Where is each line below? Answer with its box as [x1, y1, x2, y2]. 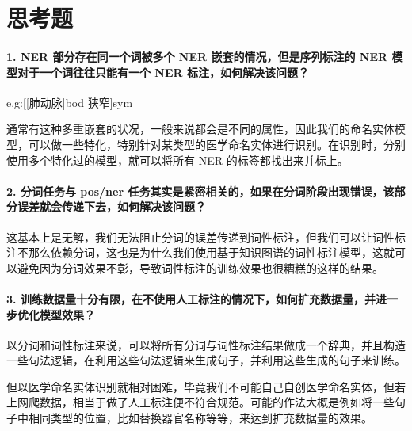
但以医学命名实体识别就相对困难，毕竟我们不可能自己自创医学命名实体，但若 [6, 378, 406, 395]
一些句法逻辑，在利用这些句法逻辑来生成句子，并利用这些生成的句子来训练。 [6, 352, 406, 368]
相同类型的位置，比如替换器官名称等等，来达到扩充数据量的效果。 [28, 410, 372, 426]
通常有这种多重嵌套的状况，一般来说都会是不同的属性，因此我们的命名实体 [6, 120, 395, 137]
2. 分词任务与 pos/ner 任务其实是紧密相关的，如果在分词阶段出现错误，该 [6, 182, 395, 199]
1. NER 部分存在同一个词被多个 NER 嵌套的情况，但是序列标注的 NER [6, 48, 388, 64]
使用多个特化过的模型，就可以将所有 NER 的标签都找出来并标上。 [6, 151, 349, 168]
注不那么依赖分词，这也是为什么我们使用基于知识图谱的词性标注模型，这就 [6, 244, 395, 261]
